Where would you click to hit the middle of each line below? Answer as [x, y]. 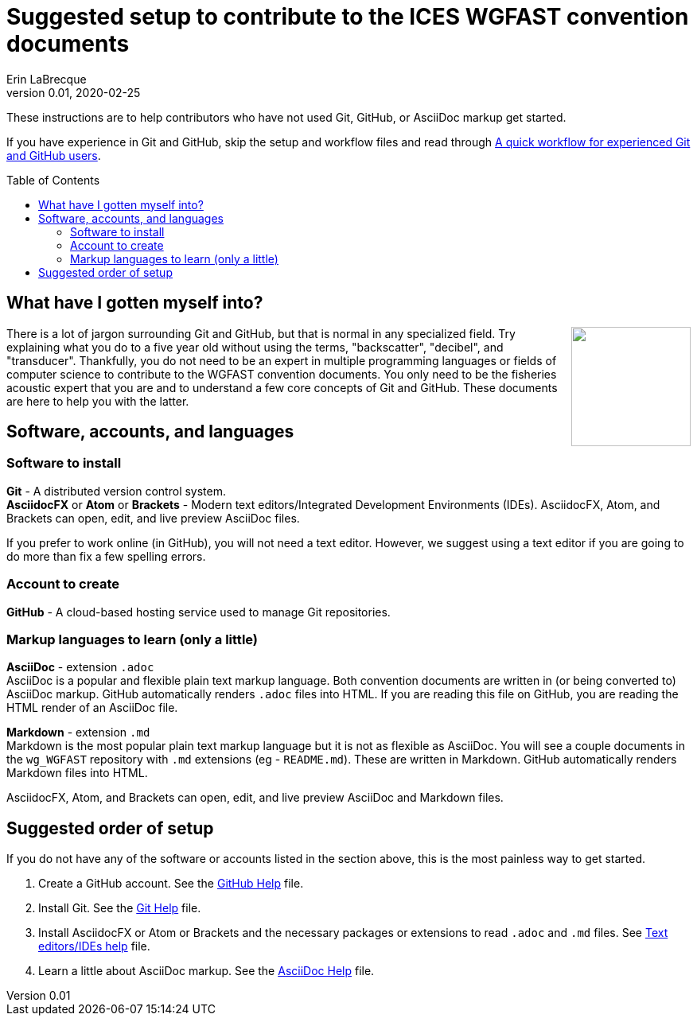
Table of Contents [53, 180]
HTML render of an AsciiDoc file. [92, 708]
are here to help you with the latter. [98, 401]
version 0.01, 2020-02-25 [74, 92]
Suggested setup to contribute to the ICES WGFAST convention [348, 17]
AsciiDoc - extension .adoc [80, 667]
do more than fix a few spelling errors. [106, 556]
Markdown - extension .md [78, 732]
